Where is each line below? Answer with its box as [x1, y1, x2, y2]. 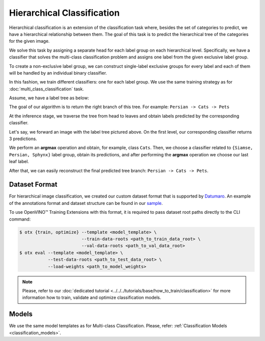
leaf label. [9, 159, 29, 165]
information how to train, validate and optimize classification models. [22, 295, 161, 301]
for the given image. [9, 38, 50, 44]
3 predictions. [9, 136, 37, 142]
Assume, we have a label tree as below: [9, 95, 89, 101]
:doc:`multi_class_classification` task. [9, 86, 84, 92]
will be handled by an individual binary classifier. [9, 70, 107, 76]
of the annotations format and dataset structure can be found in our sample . [9, 200, 163, 206]
